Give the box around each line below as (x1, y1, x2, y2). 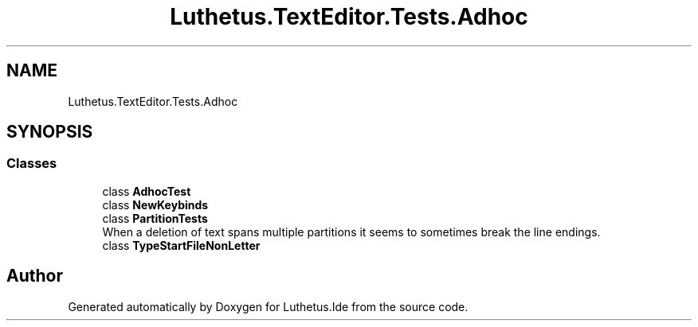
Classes (6, 155, 57, 172)
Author (6, 266, 63, 286)
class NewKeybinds (102, 197, 209, 212)
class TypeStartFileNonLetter (102, 238, 261, 252)
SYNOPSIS (6, 122, 93, 142)
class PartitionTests (102, 211, 208, 225)
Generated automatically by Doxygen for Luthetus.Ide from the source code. (68, 299, 469, 313)
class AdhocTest (102, 184, 191, 198)
